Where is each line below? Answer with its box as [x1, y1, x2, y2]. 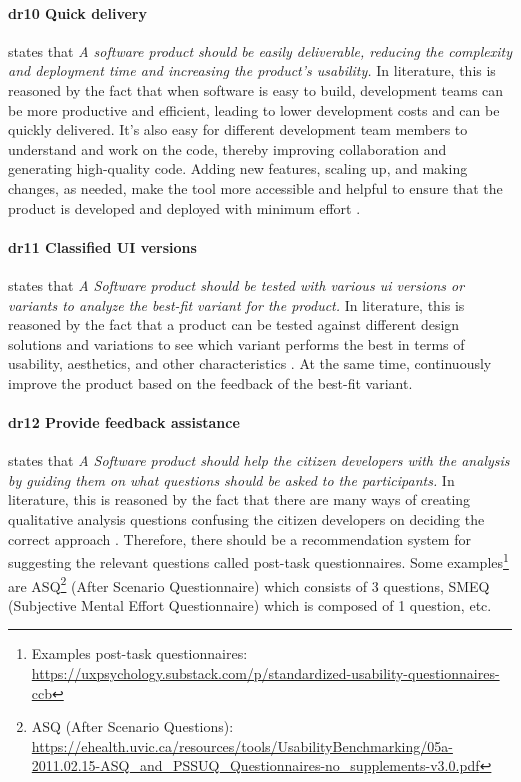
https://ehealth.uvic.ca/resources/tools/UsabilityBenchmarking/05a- [31, 735, 453, 756]
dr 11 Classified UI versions [8, 236, 197, 257]
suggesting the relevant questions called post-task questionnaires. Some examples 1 [8, 549, 509, 572]
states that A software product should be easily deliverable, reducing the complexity [8, 40, 512, 61]
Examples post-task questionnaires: [31, 643, 248, 664]
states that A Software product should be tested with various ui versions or [8, 274, 465, 295]
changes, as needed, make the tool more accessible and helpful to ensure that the [8, 177, 503, 198]
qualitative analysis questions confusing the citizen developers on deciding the [8, 509, 485, 530]
